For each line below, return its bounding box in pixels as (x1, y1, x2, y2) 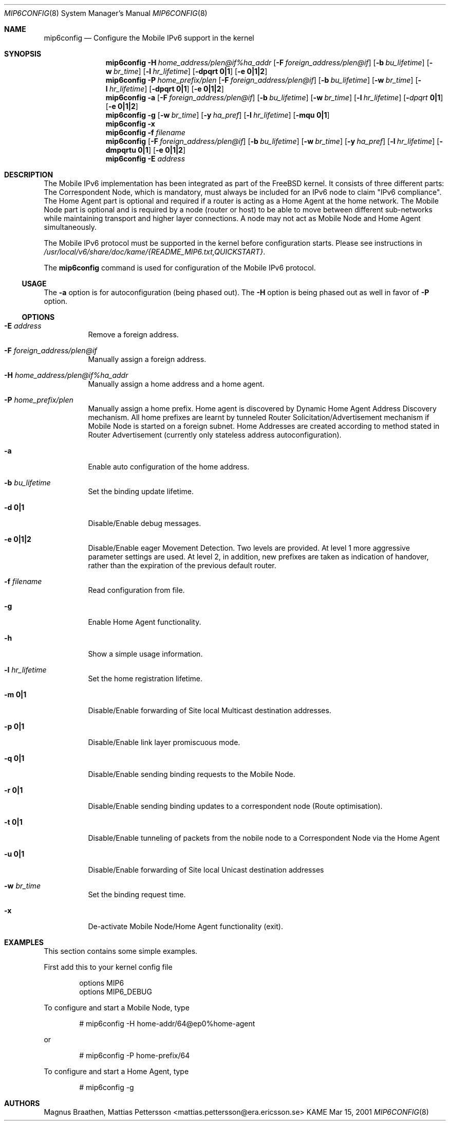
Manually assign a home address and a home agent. (88, 379, 265, 388)
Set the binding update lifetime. (88, 487, 194, 496)
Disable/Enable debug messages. (88, 519, 201, 528)
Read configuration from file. (88, 586, 185, 594)
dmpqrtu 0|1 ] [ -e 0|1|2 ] (105, 146, 186, 154)
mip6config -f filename (105, 128, 185, 137)
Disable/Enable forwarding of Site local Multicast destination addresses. (88, 706, 331, 715)
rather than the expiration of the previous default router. (88, 561, 276, 570)
